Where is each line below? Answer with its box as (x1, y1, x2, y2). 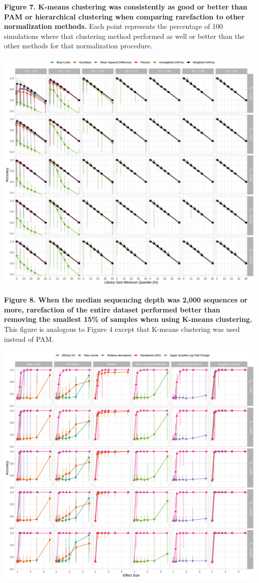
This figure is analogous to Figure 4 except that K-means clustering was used (4, 324, 240, 334)
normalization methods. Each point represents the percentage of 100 (4, 21, 223, 31)
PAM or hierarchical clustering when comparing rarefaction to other (4, 11, 245, 21)
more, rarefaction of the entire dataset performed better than (4, 304, 220, 314)
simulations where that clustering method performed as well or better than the (4, 30, 245, 41)
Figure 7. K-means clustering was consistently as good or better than (4, 1, 248, 11)
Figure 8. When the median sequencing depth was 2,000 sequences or (4, 294, 248, 305)
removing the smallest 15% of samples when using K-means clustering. (4, 314, 253, 324)
